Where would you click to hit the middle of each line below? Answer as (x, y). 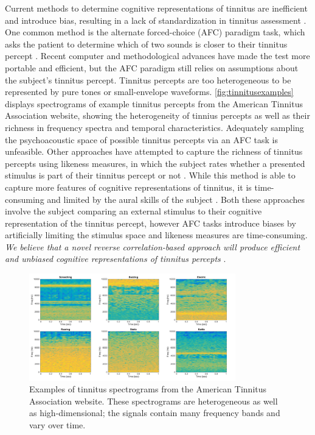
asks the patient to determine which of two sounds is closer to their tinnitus (146, 44)
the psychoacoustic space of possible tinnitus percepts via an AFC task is (141, 139)
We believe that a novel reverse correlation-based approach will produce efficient (153, 246)
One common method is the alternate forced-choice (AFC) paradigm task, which (155, 32)
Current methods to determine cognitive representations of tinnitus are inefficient (156, 8)
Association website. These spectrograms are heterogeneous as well (154, 401)
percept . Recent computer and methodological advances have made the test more (157, 56)
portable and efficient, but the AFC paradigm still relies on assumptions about (152, 67)
